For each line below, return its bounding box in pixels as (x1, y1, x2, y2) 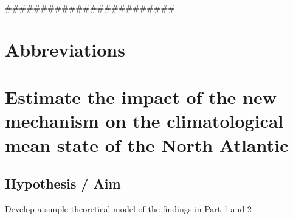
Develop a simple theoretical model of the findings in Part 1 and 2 (5, 202, 252, 215)
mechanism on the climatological (5, 108, 284, 133)
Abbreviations (5, 36, 125, 61)
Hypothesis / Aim (5, 174, 121, 193)
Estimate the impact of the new (5, 85, 277, 109)
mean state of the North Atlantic (5, 132, 289, 157)
